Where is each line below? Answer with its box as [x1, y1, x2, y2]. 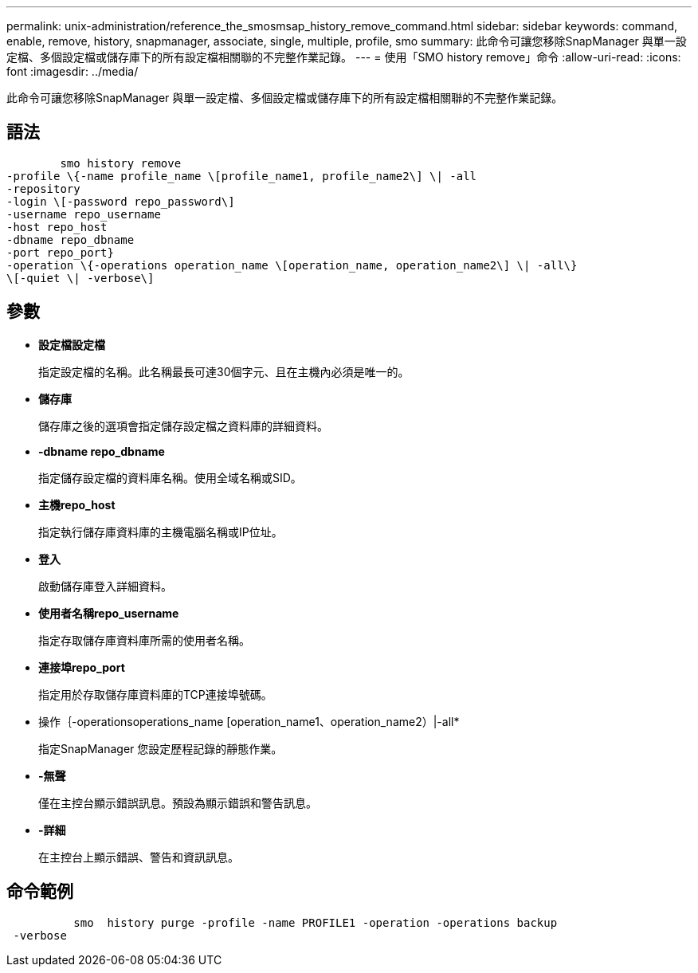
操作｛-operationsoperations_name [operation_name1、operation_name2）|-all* [38, 714, 460, 728]
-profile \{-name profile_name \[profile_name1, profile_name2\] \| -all [6, 169, 477, 182]
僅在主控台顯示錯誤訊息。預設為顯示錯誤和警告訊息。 [38, 795, 317, 810]
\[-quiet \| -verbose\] [6, 271, 155, 284]
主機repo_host [38, 497, 116, 512]
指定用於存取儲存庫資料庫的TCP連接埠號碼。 [38, 687, 273, 701]
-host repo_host [6, 220, 108, 233]
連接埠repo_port [38, 660, 125, 674]
